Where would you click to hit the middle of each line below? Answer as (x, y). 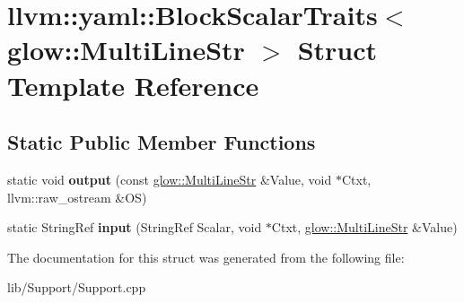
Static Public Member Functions (162, 142)
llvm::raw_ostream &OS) (77, 197)
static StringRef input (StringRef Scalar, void (135, 227)
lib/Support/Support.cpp (77, 287)
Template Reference (133, 85)
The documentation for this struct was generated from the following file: (206, 257)
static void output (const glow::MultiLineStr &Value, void (170, 179)
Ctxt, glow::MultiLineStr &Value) (364, 227)
